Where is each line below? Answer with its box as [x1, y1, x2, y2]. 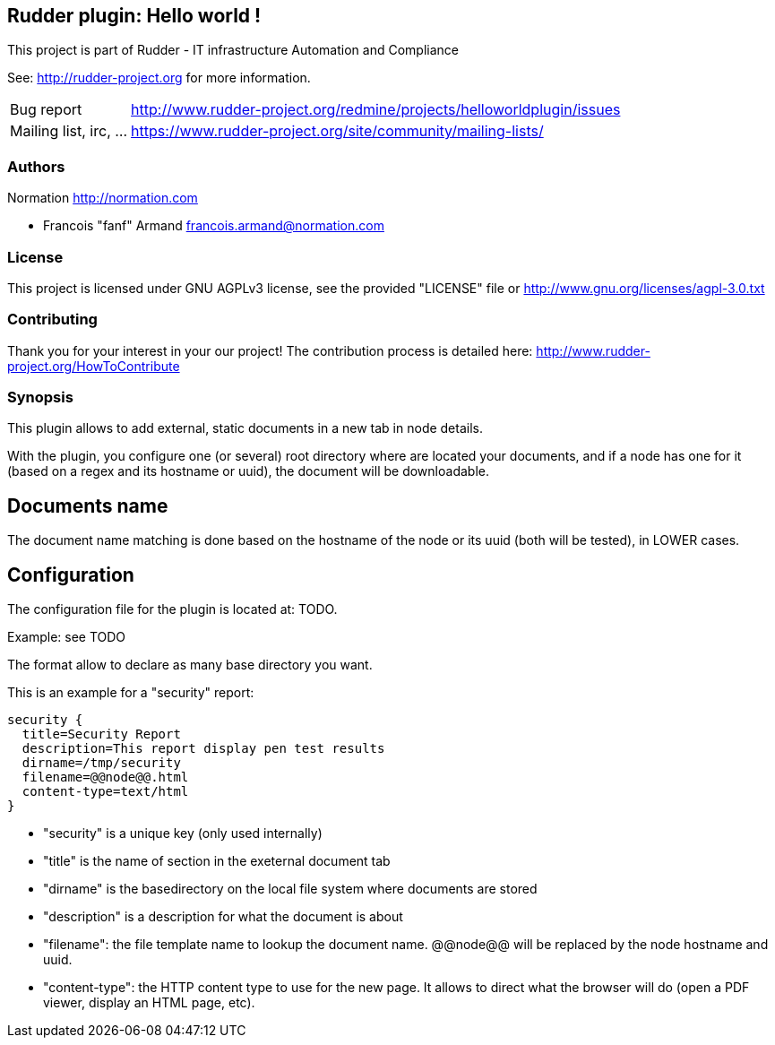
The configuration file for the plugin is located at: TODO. [7, 601, 338, 617]
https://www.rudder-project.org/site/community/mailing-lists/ [131, 122, 544, 141]
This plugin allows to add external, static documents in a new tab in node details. [7, 420, 483, 436]
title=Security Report [22, 727, 181, 742]
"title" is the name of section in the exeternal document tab [43, 853, 391, 869]
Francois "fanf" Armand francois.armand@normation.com [43, 218, 384, 234]
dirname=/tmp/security [22, 756, 181, 771]
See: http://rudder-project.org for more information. [7, 70, 311, 86]
